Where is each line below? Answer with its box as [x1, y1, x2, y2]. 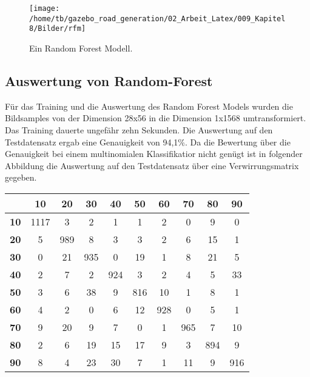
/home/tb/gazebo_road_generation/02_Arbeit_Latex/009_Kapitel [29, 14, 286, 23]
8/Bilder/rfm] [29, 24, 86, 33]
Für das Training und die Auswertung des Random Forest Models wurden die [5, 99, 293, 112]
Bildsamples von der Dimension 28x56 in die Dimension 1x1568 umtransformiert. [5, 112, 306, 124]
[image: [29, 4, 60, 13]
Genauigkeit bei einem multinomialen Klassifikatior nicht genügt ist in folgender [5, 147, 303, 160]
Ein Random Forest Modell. [29, 41, 133, 54]
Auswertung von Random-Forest [5, 71, 213, 90]
